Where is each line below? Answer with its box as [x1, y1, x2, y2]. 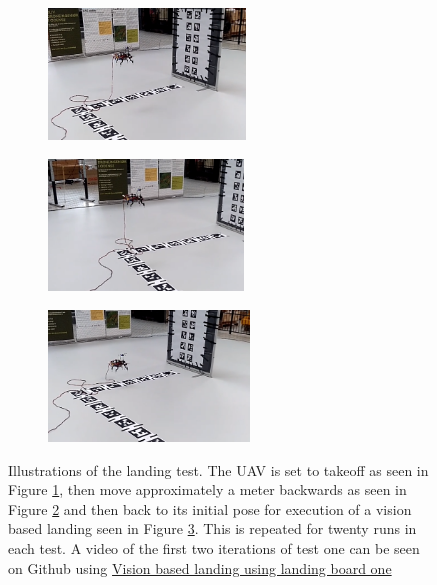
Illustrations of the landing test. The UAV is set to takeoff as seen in [8, 459, 429, 480]
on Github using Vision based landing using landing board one [8, 557, 392, 578]
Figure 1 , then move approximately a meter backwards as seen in [8, 479, 407, 500]
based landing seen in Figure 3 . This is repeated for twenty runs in [8, 518, 417, 539]
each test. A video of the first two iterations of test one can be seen [8, 538, 420, 558]
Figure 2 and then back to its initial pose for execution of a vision [8, 498, 412, 519]
